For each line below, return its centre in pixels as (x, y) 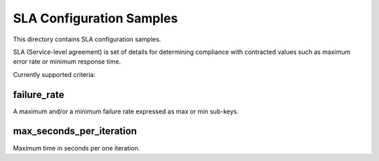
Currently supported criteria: (54, 74)
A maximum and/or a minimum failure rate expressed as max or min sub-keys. (126, 111)
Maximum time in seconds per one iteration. (77, 148)
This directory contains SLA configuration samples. (87, 39)
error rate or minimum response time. (67, 62)
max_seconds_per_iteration (75, 131)
